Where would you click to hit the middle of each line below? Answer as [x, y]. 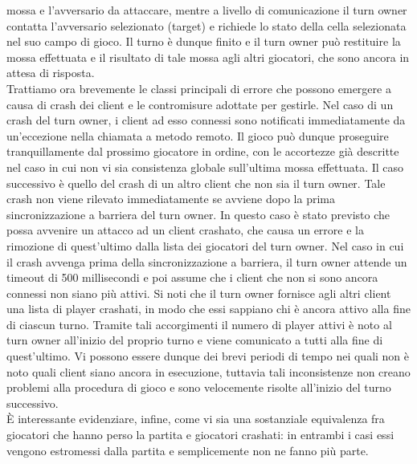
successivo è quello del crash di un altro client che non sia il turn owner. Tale [196, 183]
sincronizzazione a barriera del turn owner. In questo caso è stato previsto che [198, 214]
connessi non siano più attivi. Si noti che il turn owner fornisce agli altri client [199, 293]
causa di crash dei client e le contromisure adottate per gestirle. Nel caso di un [200, 104]
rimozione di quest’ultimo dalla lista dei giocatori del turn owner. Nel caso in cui [205, 245]
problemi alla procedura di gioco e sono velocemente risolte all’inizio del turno [199, 387]
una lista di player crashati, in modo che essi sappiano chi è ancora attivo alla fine [208, 309]
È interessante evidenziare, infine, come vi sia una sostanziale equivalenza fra [196, 419]
